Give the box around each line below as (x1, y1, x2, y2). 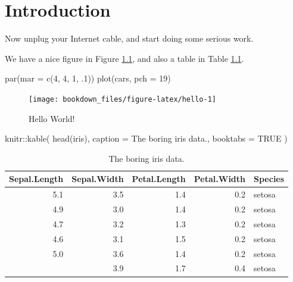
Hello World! (29, 112, 75, 124)
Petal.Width (194, 173, 246, 185)
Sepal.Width (71, 173, 124, 185)
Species (254, 173, 285, 185)
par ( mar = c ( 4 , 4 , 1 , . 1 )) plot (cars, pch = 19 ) (5, 72, 171, 84)
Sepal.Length (9, 173, 64, 185)
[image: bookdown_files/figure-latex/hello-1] (29, 95, 216, 104)
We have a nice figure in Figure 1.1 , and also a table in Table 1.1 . (5, 52, 244, 64)
